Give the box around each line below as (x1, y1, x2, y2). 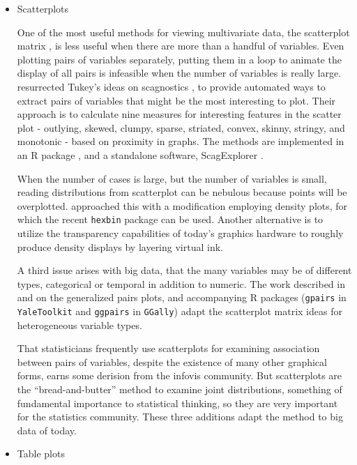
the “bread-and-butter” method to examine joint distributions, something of (17, 382, 342, 397)
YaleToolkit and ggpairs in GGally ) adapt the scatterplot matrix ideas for (17, 304, 342, 318)
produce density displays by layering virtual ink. (17, 239, 223, 254)
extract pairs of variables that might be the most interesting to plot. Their (17, 93, 336, 107)
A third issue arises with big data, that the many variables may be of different (17, 263, 352, 277)
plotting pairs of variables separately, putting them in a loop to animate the (17, 52, 342, 66)
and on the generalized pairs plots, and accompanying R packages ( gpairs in (17, 290, 347, 305)
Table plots (17, 446, 65, 461)
